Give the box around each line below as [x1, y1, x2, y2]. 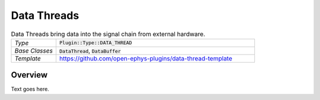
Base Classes [14, 46, 53, 54]
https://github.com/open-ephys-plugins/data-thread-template [59, 54, 232, 62]
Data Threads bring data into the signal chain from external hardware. [11, 30, 206, 38]
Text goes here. [11, 86, 50, 93]
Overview [11, 70, 48, 80]
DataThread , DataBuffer [59, 46, 121, 54]
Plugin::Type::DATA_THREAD [59, 40, 133, 46]
